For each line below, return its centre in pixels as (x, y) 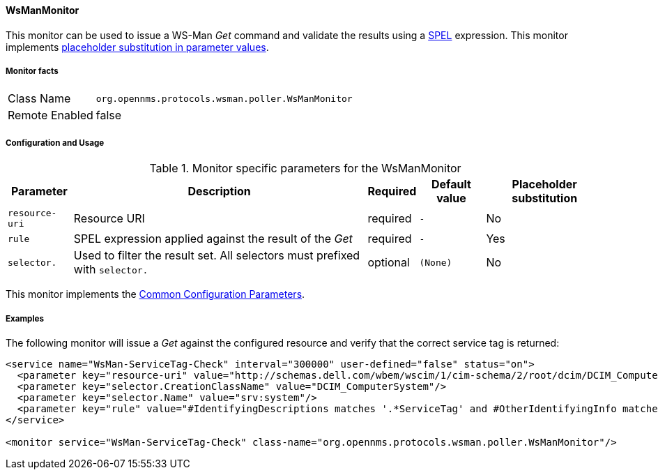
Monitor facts (32, 71)
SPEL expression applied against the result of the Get (213, 239)
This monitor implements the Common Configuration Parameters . (155, 294)
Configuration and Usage (55, 143)
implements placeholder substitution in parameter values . (137, 47)
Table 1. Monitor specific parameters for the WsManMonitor (305, 168)
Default (451, 184)
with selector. (111, 270)
